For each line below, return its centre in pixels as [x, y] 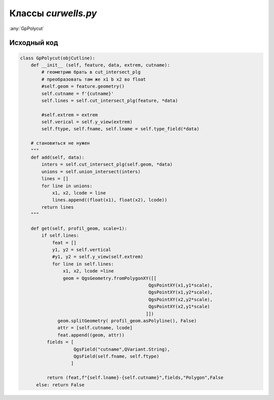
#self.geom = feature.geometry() [83, 87]
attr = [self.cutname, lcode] [95, 328]
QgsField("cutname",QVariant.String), [122, 349]
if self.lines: [60, 236]
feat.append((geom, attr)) [91, 335]
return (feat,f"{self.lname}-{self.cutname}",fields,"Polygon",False [135, 378]
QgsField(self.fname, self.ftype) [116, 356]
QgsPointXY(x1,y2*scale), [181, 292]
